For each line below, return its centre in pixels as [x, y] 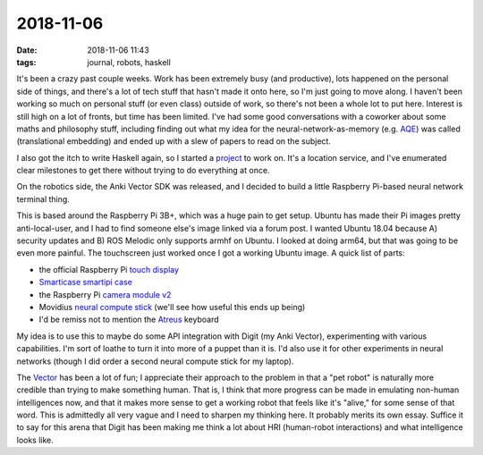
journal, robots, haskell [129, 62]
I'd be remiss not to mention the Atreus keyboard [129, 320]
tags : [26, 62]
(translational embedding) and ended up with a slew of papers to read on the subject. [174, 141]
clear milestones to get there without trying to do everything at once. [143, 171]
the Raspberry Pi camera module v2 [105, 294]
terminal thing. [43, 199]
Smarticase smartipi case [86, 282]
